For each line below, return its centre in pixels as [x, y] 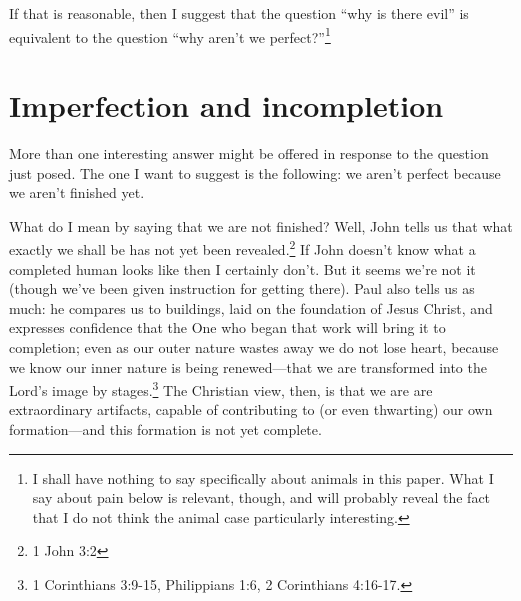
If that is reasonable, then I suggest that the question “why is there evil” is [239, 13]
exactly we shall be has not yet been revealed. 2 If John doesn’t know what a [242, 247]
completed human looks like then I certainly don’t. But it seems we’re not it [242, 268]
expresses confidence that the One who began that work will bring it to [227, 327]
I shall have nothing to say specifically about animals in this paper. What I [263, 477]
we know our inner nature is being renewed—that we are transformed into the [248, 366]
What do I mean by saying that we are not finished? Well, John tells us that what [261, 225]
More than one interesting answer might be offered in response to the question [249, 152]
